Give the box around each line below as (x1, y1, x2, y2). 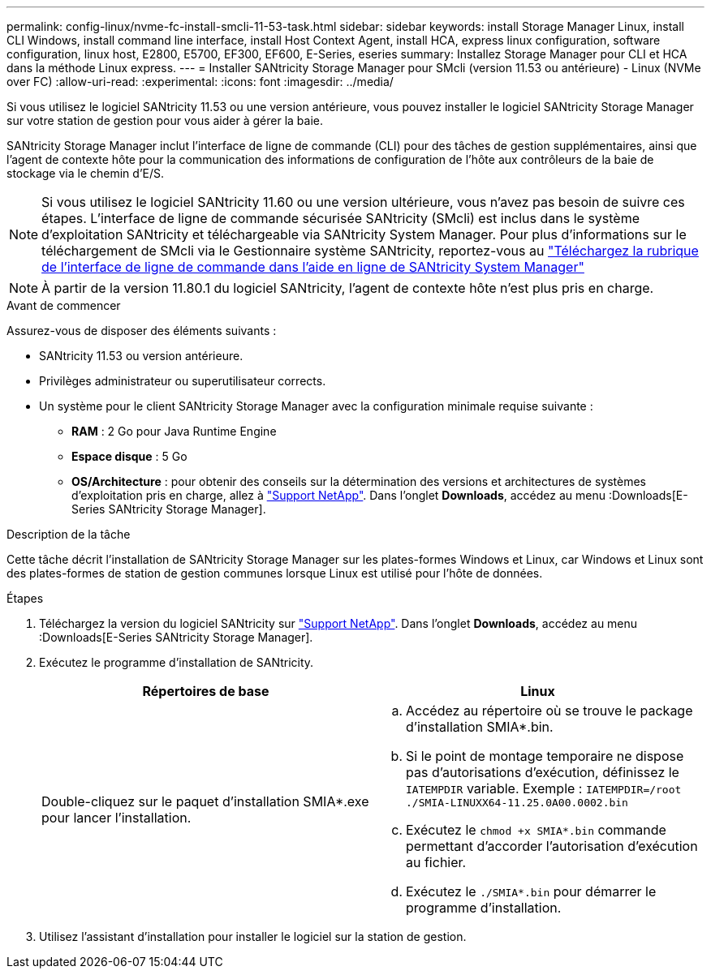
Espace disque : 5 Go (71, 449, 187, 463)
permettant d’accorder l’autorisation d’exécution (406, 838, 698, 854)
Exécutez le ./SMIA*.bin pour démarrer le (406, 883, 657, 900)
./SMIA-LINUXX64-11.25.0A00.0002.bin (406, 797, 628, 809)
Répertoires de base (142, 683, 269, 699)
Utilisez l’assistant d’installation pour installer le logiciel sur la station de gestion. (39, 930, 467, 943)
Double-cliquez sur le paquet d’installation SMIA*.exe (41, 792, 369, 810)
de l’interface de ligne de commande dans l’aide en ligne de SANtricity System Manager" (41, 259, 584, 275)
